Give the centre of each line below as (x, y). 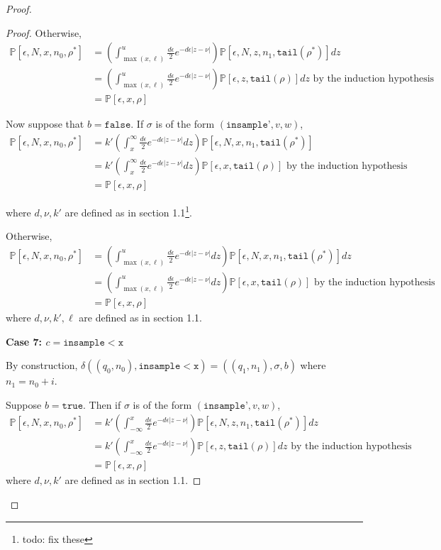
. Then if (102, 404)
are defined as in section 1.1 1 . (128, 211)
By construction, (42, 365)
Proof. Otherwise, (44, 32)
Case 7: (24, 341)
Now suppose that (45, 124)
